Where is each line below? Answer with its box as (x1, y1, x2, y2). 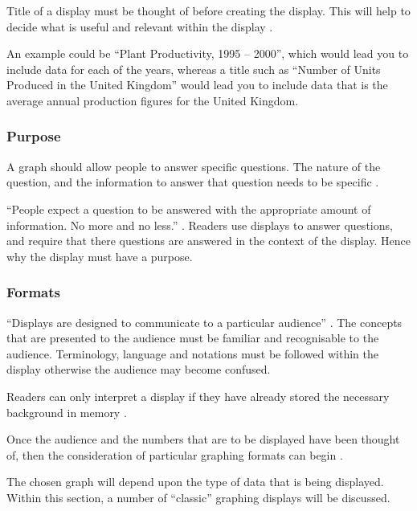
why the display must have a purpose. (6, 247, 193, 264)
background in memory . (6, 403, 127, 420)
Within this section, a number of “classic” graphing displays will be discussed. (6, 489, 390, 505)
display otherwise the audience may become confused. (6, 361, 271, 378)
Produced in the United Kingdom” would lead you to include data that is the (6, 76, 388, 93)
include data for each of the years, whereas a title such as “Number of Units (6, 60, 381, 77)
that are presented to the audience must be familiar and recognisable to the (6, 329, 379, 346)
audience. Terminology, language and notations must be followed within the (6, 345, 379, 362)
